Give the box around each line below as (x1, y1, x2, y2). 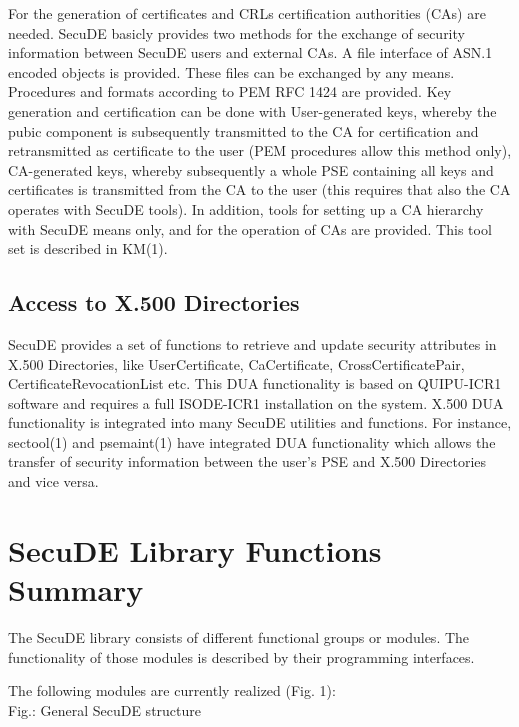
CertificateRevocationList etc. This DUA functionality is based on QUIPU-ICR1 (8, 373, 502, 394)
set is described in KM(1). (8, 238, 168, 259)
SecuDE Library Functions (8, 529, 382, 570)
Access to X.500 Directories (8, 287, 300, 318)
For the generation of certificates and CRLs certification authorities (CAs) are (8, 3, 486, 23)
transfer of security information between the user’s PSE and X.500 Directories (8, 451, 487, 472)
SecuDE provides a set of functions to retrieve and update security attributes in (8, 333, 497, 354)
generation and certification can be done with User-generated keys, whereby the (8, 100, 497, 121)
